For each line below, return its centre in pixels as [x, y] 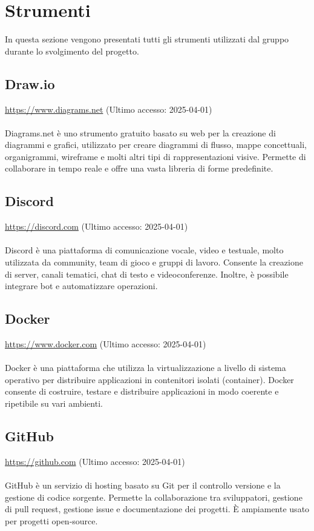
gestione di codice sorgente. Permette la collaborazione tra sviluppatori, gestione [154, 497]
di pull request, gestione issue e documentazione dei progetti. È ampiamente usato [157, 509]
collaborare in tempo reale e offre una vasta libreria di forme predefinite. [139, 168]
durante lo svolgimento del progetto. [72, 51]
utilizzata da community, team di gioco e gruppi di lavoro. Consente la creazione [154, 262]
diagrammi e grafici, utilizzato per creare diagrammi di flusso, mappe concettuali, [156, 145]
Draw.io [30, 83]
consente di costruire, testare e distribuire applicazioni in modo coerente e [142, 391]
